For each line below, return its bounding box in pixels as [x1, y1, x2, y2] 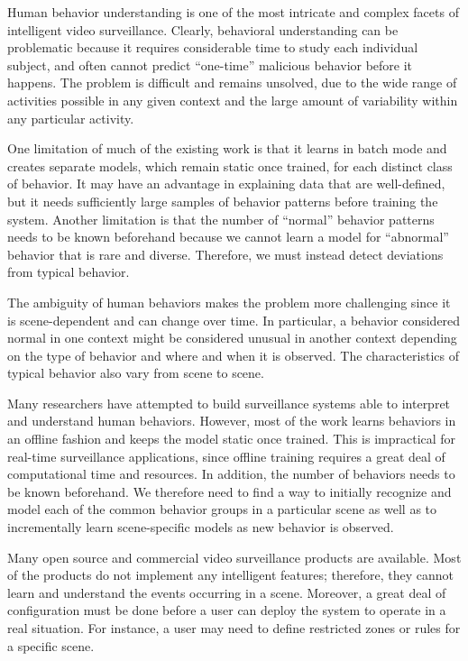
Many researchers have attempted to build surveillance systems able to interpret [7, 393, 451, 412]
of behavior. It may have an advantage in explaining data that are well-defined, [7, 174, 445, 193]
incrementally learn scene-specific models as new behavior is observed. [7, 518, 394, 537]
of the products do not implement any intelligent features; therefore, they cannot [7, 565, 454, 584]
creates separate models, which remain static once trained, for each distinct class [7, 156, 453, 175]
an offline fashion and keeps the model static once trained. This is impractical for [7, 429, 456, 448]
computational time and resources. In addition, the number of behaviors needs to [7, 464, 455, 483]
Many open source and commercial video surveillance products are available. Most [7, 547, 462, 566]
